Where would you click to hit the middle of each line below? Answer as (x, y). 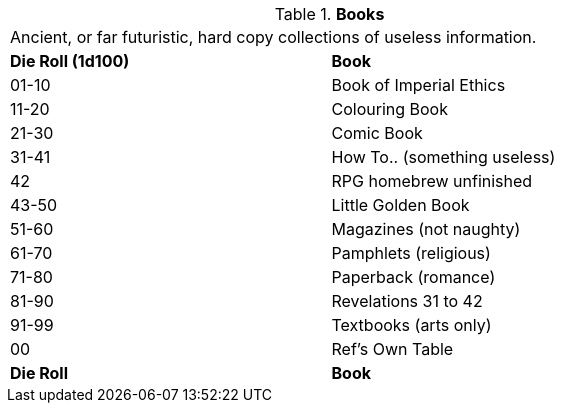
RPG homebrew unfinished (432, 181)
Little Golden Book (400, 205)
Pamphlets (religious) (411, 253)
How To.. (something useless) (443, 157)
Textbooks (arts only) (411, 325)
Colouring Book (389, 109)
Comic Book (377, 133)
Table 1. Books (329, 14)
